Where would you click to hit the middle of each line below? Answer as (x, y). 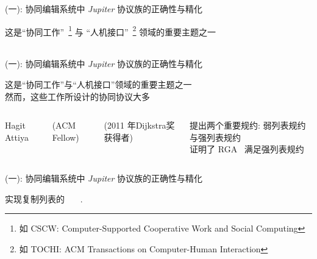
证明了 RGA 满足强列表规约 (247, 149)
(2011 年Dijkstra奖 (139, 125)
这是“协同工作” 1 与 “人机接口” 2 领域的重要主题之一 (111, 30)
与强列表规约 (215, 137)
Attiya (17, 137)
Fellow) (66, 137)
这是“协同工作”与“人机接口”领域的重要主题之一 (98, 84)
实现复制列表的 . (44, 198)
